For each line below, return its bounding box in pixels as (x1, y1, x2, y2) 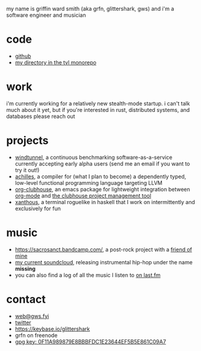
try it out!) (14, 166, 40, 173)
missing (14, 265, 36, 272)
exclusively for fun (14, 205, 61, 212)
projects (6, 134, 49, 148)
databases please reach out (6, 113, 75, 120)
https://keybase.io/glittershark (14, 325, 90, 332)
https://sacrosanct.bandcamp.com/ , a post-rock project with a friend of (14, 246, 193, 253)
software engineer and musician (6, 11, 86, 19)
